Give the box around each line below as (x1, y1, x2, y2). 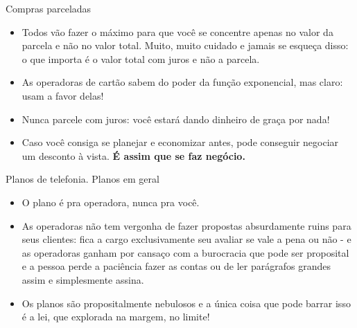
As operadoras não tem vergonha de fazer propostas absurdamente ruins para (21, 218, 351, 233)
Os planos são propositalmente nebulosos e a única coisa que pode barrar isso (21, 295, 351, 310)
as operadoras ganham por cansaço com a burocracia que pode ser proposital (21, 245, 349, 259)
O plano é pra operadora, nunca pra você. (21, 194, 200, 209)
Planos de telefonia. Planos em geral (6, 172, 159, 186)
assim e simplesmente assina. (21, 272, 144, 286)
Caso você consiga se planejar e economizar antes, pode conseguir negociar (21, 135, 339, 149)
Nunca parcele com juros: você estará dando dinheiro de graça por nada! (21, 111, 330, 126)
